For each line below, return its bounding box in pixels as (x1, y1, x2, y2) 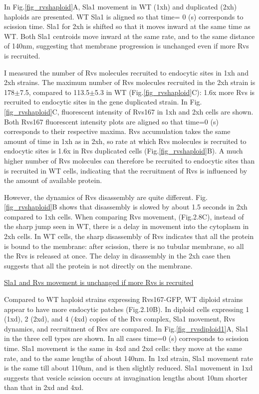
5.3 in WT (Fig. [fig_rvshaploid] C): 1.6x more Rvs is (95, 86, 255, 97)
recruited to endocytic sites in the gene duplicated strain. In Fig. (4, 96, 202, 107)
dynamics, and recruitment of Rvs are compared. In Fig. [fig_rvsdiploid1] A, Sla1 (4, 323, 249, 333)
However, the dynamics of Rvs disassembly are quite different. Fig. (4, 191, 208, 202)
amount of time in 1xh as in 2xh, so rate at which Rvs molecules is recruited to (4, 135, 247, 146)
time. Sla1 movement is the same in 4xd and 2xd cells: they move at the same (4, 343, 242, 353)
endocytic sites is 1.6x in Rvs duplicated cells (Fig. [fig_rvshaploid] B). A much (4, 145, 243, 156)
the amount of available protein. (4, 175, 102, 185)
